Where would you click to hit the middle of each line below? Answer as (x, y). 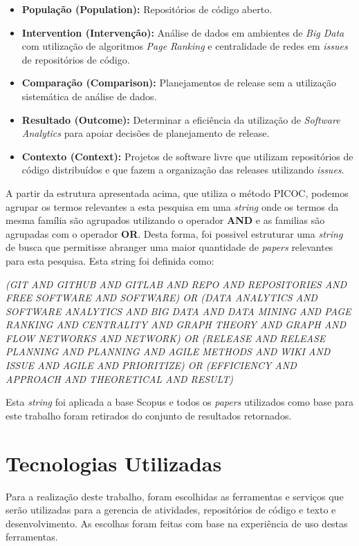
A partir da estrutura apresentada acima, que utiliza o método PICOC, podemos (177, 192)
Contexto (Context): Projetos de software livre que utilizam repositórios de (187, 156)
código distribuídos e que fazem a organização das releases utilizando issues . (183, 170)
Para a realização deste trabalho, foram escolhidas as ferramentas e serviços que (175, 496)
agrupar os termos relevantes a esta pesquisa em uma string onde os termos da (172, 206)
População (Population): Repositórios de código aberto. (147, 9)
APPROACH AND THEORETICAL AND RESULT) (119, 378)
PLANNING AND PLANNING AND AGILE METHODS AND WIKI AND (168, 351)
